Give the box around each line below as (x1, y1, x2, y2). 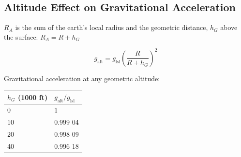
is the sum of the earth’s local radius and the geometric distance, (15, 22, 208, 32)
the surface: (4, 31, 38, 42)
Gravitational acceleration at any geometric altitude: (4, 73, 160, 83)
